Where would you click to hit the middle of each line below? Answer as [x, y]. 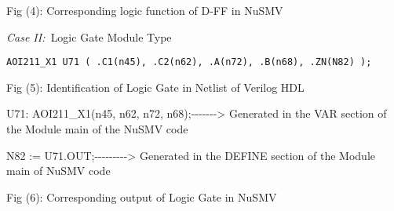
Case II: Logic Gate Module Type [89, 36]
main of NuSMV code [58, 171]
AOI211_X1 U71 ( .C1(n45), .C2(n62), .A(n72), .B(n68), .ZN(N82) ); [189, 62]
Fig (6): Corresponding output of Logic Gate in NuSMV [142, 196]
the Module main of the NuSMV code [97, 129]
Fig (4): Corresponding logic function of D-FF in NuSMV [145, 10]
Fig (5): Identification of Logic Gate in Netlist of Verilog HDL [155, 87]
